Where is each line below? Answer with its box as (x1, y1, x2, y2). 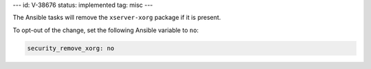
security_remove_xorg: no (27, 44, 115, 52)
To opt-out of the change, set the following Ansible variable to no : (12, 26, 199, 34)
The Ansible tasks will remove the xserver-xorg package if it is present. (12, 14, 221, 22)
